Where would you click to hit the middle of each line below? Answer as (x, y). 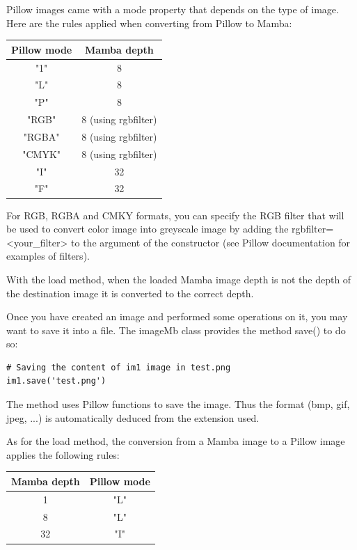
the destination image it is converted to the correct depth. (130, 293)
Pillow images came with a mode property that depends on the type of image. (173, 9)
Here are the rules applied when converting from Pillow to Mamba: (149, 23)
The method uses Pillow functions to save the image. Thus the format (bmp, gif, (178, 404)
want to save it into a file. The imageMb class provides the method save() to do (176, 330)
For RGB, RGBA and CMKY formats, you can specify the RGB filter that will (175, 215)
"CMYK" (42, 154)
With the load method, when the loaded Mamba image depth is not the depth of (179, 279)
